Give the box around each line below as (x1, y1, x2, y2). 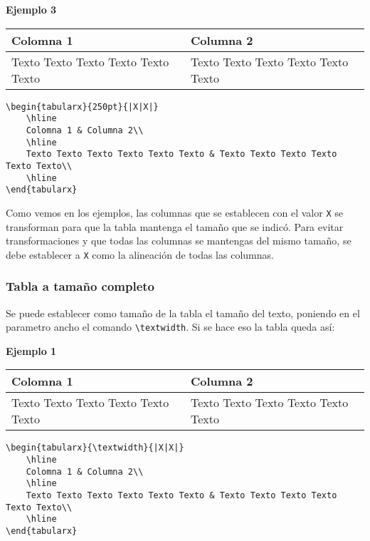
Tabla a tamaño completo (6, 277, 155, 295)
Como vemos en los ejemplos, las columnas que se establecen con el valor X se (6, 205, 343, 220)
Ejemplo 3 (6, 2, 57, 16)
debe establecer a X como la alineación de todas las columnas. (6, 247, 274, 262)
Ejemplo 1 (6, 343, 57, 358)
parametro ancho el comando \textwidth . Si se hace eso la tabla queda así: (6, 319, 335, 334)
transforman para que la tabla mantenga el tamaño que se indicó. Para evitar (6, 219, 344, 234)
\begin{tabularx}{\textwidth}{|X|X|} (6, 443, 184, 453)
